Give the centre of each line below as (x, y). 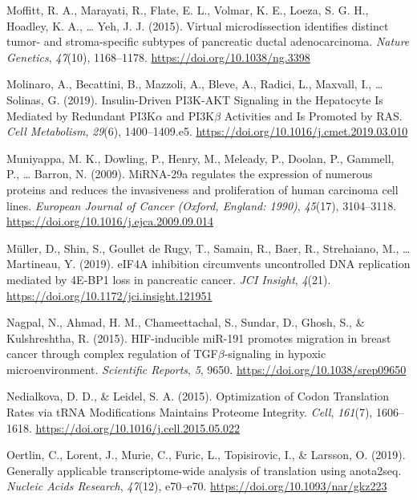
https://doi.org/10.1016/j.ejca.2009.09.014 (110, 221)
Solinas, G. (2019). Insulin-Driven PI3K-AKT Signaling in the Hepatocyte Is (195, 99)
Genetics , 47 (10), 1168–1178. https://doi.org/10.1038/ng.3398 (158, 57)
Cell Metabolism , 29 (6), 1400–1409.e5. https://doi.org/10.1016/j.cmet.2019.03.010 (207, 131)
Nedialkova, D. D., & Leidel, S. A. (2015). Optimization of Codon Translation (198, 396)
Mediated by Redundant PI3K (81, 115)
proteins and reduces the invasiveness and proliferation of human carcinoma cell (202, 189)
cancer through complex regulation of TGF (112, 354)
